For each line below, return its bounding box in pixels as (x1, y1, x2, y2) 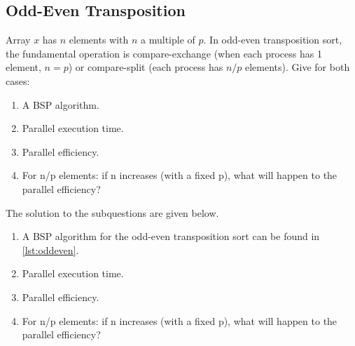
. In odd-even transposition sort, (203, 32, 342, 47)
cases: (6, 73, 30, 88)
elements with (69, 32, 129, 47)
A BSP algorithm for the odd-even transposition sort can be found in (22, 229, 320, 244)
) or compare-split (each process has (68, 60, 223, 74)
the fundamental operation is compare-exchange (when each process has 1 (6, 46, 322, 60)
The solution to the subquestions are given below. (6, 205, 219, 220)
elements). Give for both (245, 60, 350, 74)
